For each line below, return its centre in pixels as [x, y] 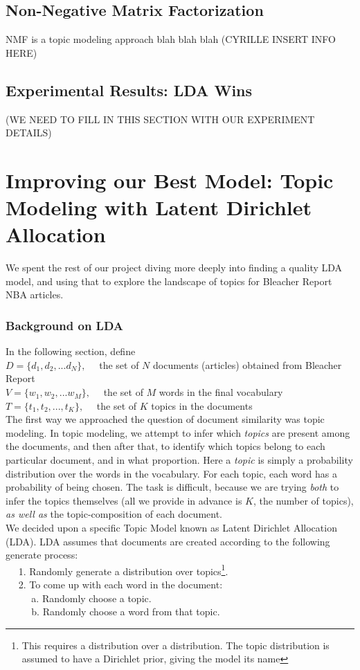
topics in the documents [202, 405]
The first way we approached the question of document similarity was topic [165, 419]
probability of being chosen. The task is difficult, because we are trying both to [172, 487]
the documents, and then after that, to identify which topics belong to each [165, 446]
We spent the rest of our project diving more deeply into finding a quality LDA [174, 268]
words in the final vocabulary [221, 392]
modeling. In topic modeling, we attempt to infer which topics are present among [178, 432]
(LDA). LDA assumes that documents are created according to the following [168, 541]
